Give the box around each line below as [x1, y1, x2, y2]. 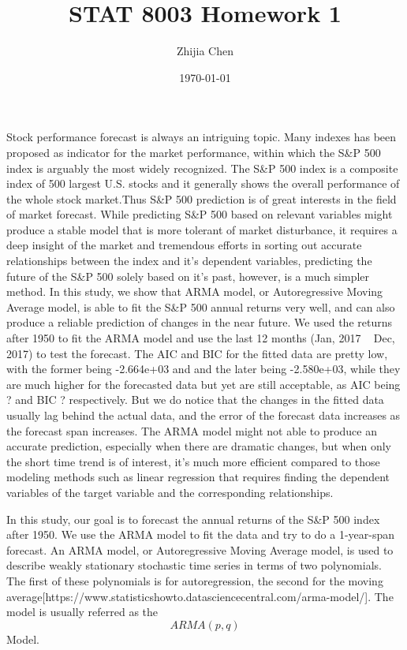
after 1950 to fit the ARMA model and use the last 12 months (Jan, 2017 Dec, [6, 330, 395, 346]
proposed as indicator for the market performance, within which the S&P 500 [6, 144, 381, 160]
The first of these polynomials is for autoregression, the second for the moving [6, 572, 383, 588]
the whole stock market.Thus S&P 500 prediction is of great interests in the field [6, 190, 397, 207]
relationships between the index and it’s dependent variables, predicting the [6, 252, 372, 269]
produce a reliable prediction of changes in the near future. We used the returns [6, 314, 392, 331]
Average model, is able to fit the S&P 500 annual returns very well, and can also [6, 298, 395, 315]
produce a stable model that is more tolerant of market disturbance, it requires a [6, 221, 398, 237]
